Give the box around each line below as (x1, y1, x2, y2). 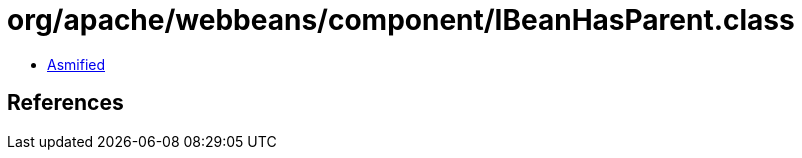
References (7, 90, 124, 116)
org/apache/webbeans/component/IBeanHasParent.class (7, 3, 795, 37)
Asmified (47, 55, 106, 73)
